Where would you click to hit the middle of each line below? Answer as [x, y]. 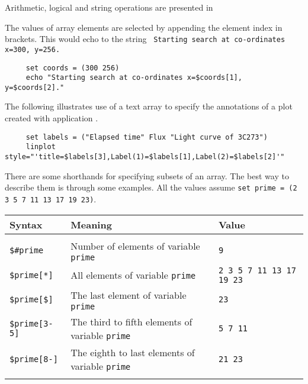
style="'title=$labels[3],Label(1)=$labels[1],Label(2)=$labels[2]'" [145, 156]
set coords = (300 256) [73, 68]
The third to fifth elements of [131, 321]
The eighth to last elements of [133, 352]
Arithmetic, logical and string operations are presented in [109, 7]
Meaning [91, 224]
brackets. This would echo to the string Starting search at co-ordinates [145, 39]
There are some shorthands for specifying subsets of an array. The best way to [147, 175]
